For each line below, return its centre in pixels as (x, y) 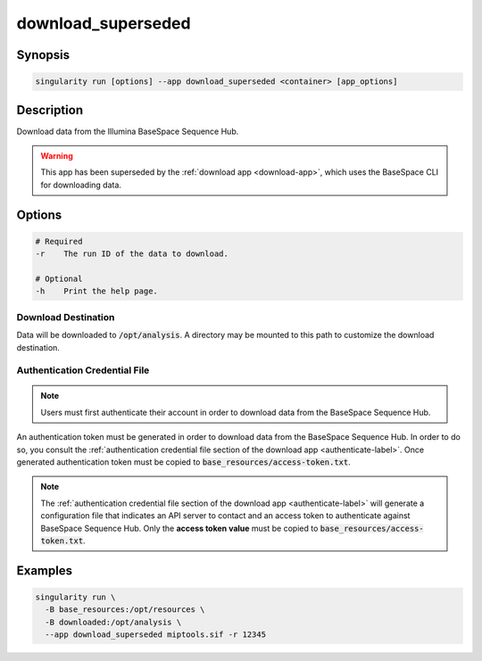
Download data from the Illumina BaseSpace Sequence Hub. (128, 131)
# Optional (59, 279)
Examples (45, 570)
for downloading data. (81, 185)
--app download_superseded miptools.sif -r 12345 (156, 635)
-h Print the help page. (96, 291)
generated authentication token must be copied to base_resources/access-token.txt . (184, 462)
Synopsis (43, 55)
